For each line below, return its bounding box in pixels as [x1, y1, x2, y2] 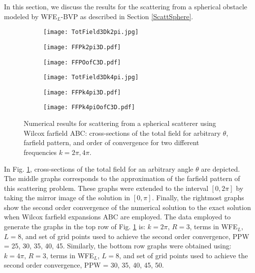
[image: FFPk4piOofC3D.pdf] [43, 104, 135, 111]
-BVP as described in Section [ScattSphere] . [61, 11, 193, 21]
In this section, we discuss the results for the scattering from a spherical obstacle [4, 1, 248, 11]
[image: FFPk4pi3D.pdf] [43, 89, 121, 96]
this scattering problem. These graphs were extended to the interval [4, 182, 209, 193]
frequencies [24, 147, 57, 157]
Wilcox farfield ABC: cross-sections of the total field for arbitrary [24, 127, 221, 138]
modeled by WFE [4, 11, 58, 21]
